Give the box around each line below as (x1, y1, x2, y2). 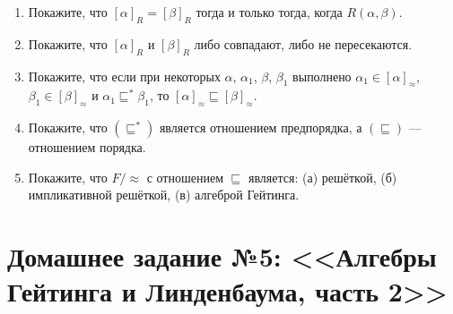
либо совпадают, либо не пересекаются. (194, 34, 413, 53)
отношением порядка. (28, 138, 146, 157)
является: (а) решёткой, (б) (248, 167, 397, 186)
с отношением (146, 167, 224, 186)
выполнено (292, 66, 352, 85)
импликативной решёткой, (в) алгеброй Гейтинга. (28, 185, 300, 204)
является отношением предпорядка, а (159, 118, 362, 137)
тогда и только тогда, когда (196, 3, 343, 21)
